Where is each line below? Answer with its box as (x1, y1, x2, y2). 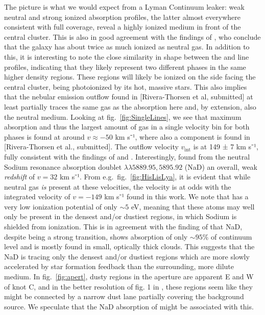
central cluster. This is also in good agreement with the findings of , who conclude (4, 31, 261, 42)
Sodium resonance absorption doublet (4, 161, 122, 172)
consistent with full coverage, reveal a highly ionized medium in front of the (4, 21, 241, 32)
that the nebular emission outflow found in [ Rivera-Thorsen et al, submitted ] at (4, 91, 253, 102)
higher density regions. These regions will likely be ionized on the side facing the (4, 71, 256, 82)
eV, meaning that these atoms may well (131, 201, 255, 212)
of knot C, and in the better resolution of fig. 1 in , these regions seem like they (4, 281, 253, 292)
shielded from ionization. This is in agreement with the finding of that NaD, (4, 221, 243, 232)
